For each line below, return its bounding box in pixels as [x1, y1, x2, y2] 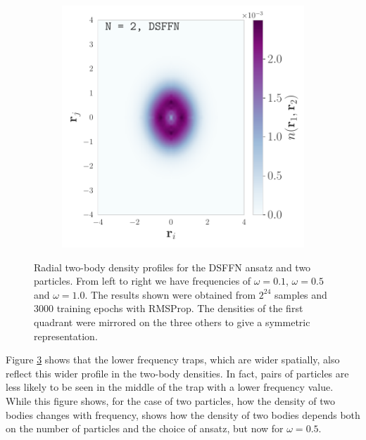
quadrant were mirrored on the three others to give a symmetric [34, 314, 310, 329]
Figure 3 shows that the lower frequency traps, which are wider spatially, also [6, 352, 340, 367]
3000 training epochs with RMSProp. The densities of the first [34, 301, 303, 316]
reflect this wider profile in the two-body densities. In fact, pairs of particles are [6, 365, 349, 380]
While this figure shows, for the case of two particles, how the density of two [6, 393, 335, 408]
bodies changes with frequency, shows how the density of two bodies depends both [6, 407, 360, 422]
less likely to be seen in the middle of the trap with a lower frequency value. [6, 380, 334, 394]
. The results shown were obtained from [84, 287, 256, 302]
